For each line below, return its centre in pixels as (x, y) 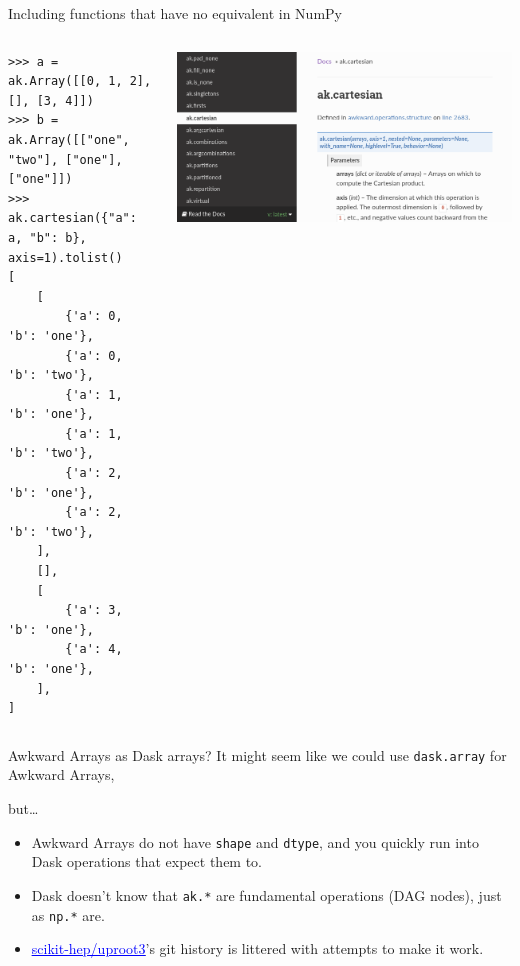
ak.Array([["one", (69, 139)
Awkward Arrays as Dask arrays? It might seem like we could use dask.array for (257, 754)
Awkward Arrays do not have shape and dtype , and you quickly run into (255, 841)
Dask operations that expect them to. (147, 861)
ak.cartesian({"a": (72, 218)
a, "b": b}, (47, 237)
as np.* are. (68, 914)
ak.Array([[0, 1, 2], (80, 81)
